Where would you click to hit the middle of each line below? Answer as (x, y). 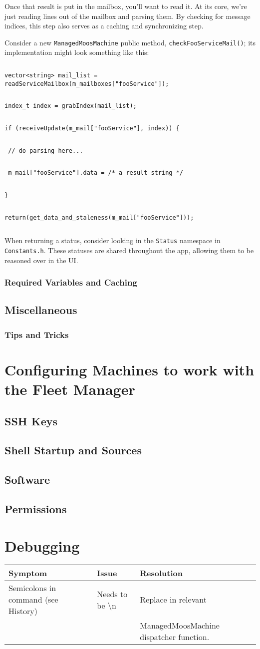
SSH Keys (31, 421)
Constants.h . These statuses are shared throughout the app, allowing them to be (129, 250)
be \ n (107, 605)
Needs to (112, 594)
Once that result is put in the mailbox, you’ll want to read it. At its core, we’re (126, 6)
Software (27, 480)
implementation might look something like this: (77, 52)
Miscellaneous (41, 310)
